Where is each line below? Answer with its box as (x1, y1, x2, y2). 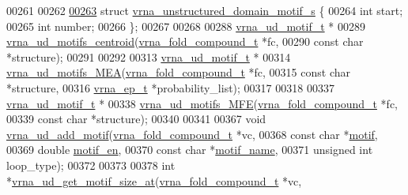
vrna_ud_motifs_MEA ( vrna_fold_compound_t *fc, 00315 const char (6, 64, 350, 81)
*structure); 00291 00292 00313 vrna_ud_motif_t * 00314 (6, 48, 291, 65)
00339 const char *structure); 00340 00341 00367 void (6, 111, 266, 127)
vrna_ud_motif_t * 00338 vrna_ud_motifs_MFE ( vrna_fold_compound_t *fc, (6, 95, 399, 111)
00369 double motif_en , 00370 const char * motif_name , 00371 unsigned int (6, 141, 373, 158)
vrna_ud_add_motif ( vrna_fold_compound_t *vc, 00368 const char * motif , (6, 126, 378, 142)
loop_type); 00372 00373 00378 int (6, 156, 176, 173)
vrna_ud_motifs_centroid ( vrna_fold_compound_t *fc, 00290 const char (6, 33, 364, 50)
